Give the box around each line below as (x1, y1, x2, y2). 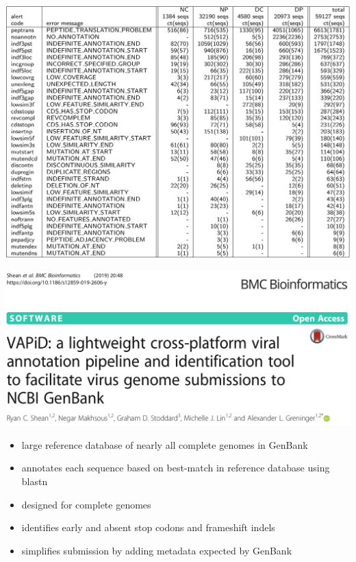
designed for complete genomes (21, 497, 151, 511)
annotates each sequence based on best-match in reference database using (21, 460, 330, 475)
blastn (21, 473, 48, 488)
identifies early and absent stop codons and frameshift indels (21, 520, 275, 535)
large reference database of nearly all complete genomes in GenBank (21, 437, 308, 452)
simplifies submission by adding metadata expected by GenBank (21, 543, 292, 557)
